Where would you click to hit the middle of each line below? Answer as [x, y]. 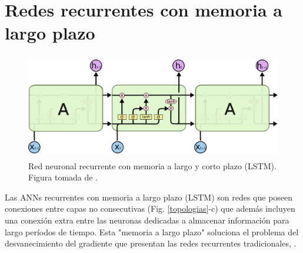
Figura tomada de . [63, 177]
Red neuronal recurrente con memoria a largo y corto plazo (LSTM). [152, 165]
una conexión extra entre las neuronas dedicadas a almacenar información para [147, 220]
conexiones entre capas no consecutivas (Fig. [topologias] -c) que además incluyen [150, 208]
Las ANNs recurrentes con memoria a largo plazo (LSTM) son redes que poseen [149, 197]
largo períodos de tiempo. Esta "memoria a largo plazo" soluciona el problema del [152, 231]
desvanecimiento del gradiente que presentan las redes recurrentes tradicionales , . [151, 243]
